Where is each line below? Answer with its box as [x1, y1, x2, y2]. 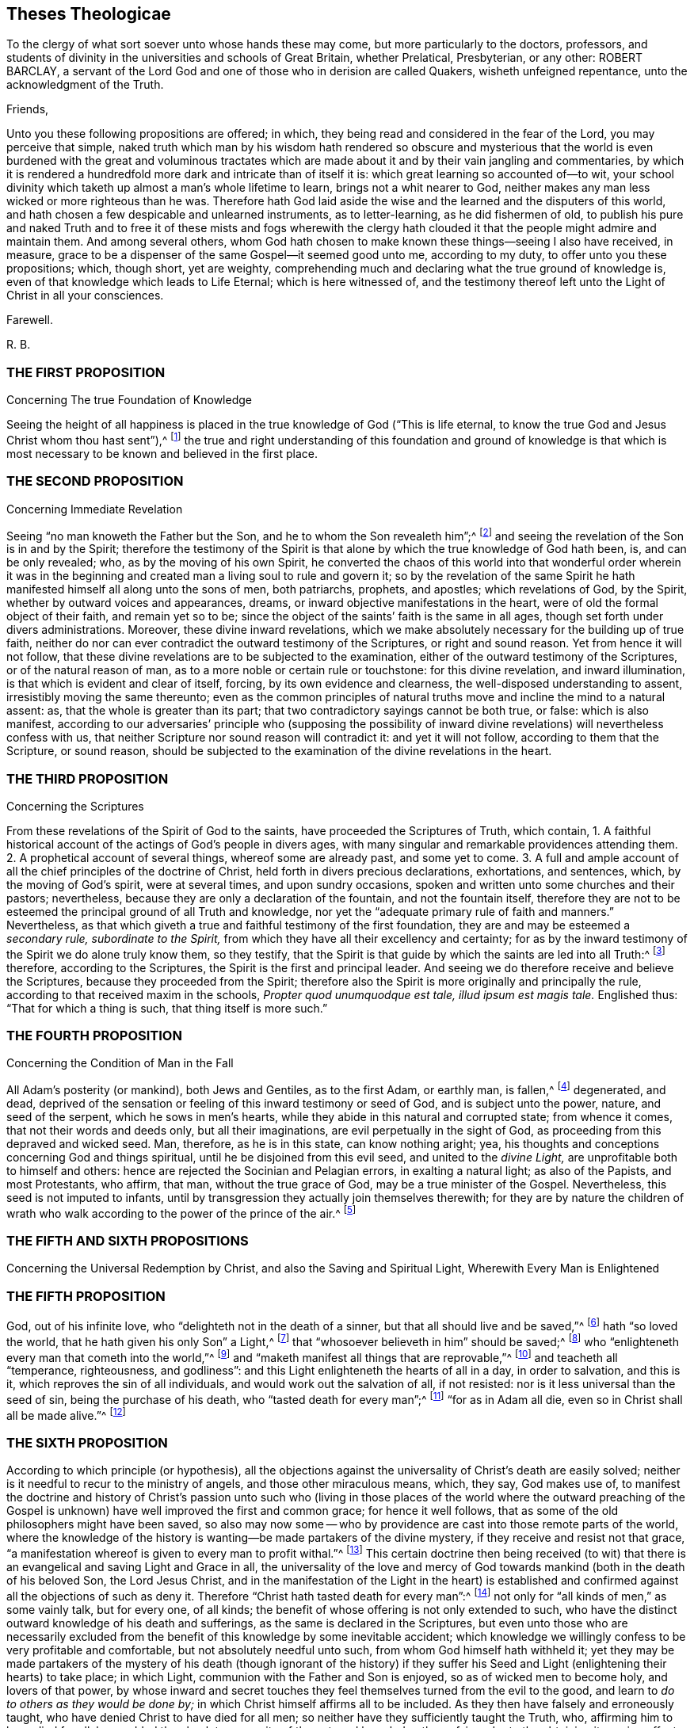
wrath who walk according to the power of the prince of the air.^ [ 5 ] [6, 1204, 357, 1220]
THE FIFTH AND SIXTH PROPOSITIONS [6, 1233, 249, 1249]
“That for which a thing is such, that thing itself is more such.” [6, 1001, 328, 1015]
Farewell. [6, 313, 53, 327]
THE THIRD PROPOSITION [6, 770, 169, 787]
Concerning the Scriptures [6, 799, 144, 813]
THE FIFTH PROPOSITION [6, 1287, 166, 1304]
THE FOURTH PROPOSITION [6, 1028, 182, 1044]
